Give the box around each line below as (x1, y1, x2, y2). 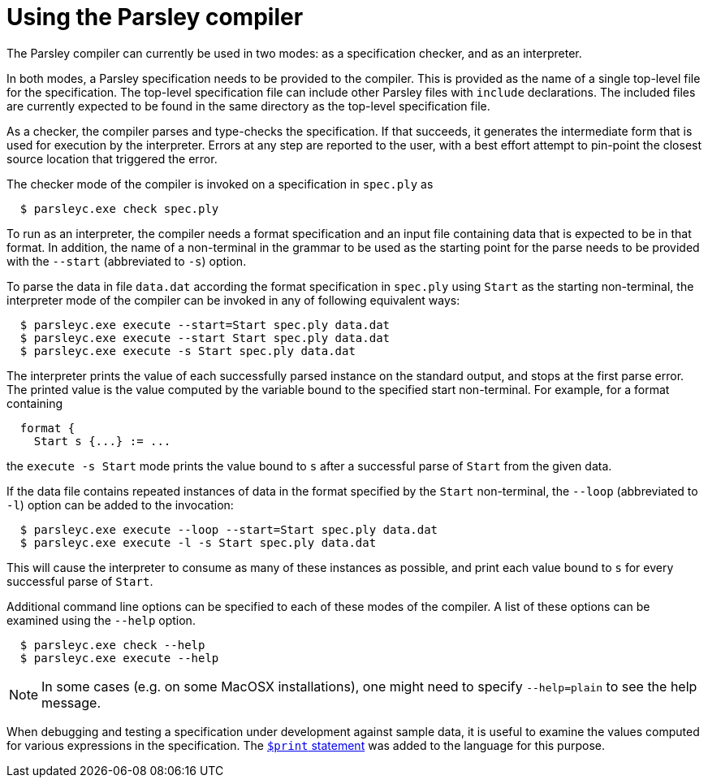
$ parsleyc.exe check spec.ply (19, 201, 219, 215)
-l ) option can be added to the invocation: (6, 497, 234, 512)
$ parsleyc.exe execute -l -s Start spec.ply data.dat (19, 535, 377, 549)
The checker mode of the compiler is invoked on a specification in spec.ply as (6, 176, 434, 191)
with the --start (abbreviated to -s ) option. (6, 253, 247, 268)
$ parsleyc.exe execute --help (19, 651, 219, 665)
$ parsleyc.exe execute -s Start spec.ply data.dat (19, 344, 356, 357)
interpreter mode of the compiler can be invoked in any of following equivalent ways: (6, 292, 460, 307)
